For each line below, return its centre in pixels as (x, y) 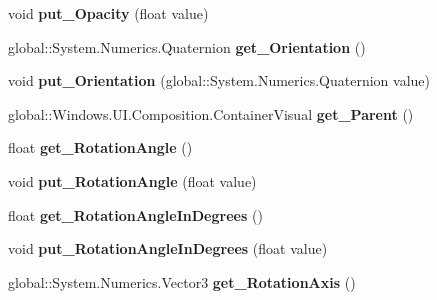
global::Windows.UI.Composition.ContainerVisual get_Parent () (211, 113)
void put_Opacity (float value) (108, 13)
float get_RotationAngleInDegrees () (135, 214)
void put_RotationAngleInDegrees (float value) (168, 248)
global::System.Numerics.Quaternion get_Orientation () (187, 46)
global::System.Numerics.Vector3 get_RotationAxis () (182, 281)
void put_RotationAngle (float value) (132, 180)
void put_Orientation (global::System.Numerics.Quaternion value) (219, 80)
